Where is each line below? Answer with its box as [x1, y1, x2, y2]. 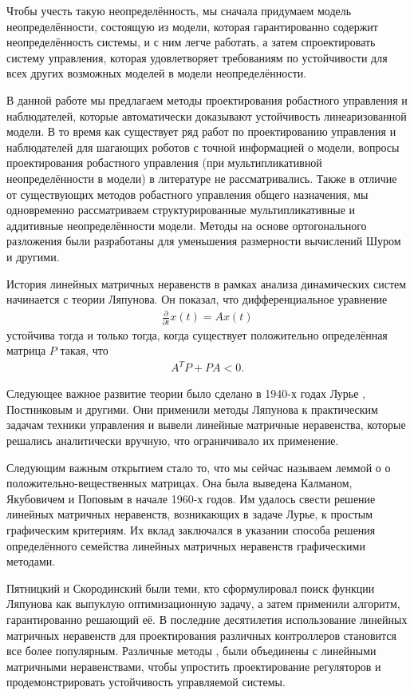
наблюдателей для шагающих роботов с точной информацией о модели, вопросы [6, 138, 400, 155]
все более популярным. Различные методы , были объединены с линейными [6, 642, 377, 659]
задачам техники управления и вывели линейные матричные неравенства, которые [6, 416, 406, 433]
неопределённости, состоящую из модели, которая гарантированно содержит [6, 18, 378, 34]
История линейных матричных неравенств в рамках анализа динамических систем [6, 275, 407, 292]
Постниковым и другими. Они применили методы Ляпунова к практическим [6, 400, 378, 417]
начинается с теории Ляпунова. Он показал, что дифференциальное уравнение [6, 291, 388, 308]
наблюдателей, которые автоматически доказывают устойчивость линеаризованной [6, 107, 407, 124]
